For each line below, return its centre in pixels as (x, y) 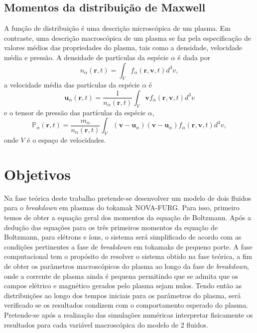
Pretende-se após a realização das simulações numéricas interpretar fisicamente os (128, 315)
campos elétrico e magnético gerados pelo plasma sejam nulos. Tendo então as (123, 286)
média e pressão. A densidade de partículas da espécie (86, 57)
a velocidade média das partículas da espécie (72, 85)
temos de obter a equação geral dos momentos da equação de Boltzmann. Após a (128, 217)
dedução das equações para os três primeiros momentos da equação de (111, 227)
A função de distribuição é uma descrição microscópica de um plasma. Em (117, 28)
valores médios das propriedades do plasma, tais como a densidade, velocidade (123, 47)
